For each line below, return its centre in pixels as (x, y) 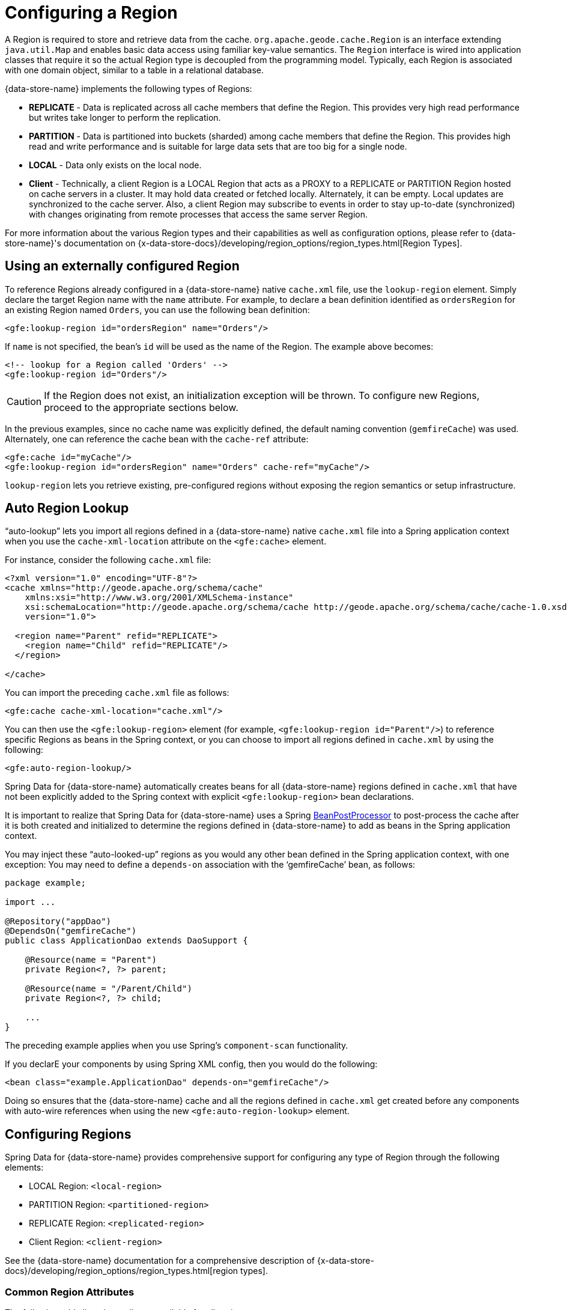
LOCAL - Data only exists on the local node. (115, 165)
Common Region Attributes (70, 1292)
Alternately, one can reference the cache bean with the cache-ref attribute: (157, 439)
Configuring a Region (91, 13)
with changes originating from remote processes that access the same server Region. (199, 214)
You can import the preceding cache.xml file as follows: (117, 693)
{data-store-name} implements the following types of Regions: (129, 88)
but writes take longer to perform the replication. (125, 117)
